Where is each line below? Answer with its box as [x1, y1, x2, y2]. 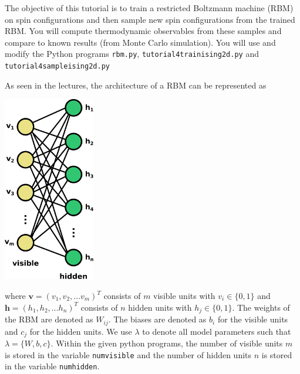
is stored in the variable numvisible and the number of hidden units [5, 348, 252, 361]
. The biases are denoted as [108, 313, 207, 325]
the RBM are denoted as [5, 313, 93, 325]
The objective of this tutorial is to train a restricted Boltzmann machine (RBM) [5, 2, 294, 13]
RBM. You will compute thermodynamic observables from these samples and [5, 25, 282, 37]
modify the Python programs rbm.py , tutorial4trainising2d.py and [5, 47, 259, 60]
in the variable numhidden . [5, 360, 100, 372]
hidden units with [128, 301, 192, 313]
